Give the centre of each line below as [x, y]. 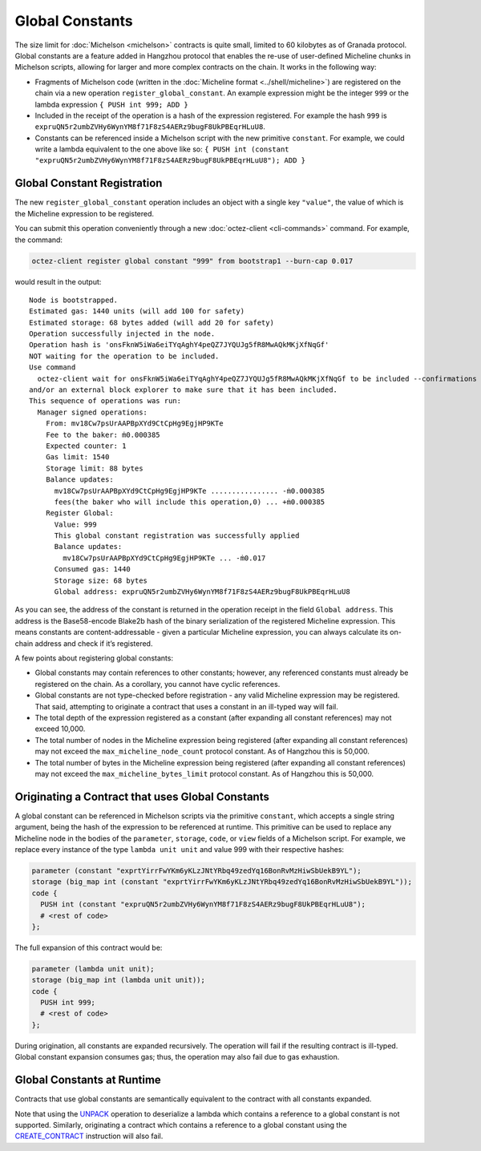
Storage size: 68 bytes [101, 580]
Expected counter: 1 [86, 446]
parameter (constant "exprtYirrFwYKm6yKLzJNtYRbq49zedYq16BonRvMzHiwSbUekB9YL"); [197, 870]
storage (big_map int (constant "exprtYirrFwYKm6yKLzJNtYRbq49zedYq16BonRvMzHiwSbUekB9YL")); [222, 882]
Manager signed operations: [93, 412]
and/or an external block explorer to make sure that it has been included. [184, 390]
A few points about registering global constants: [94, 658]
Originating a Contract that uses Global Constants [142, 796]
